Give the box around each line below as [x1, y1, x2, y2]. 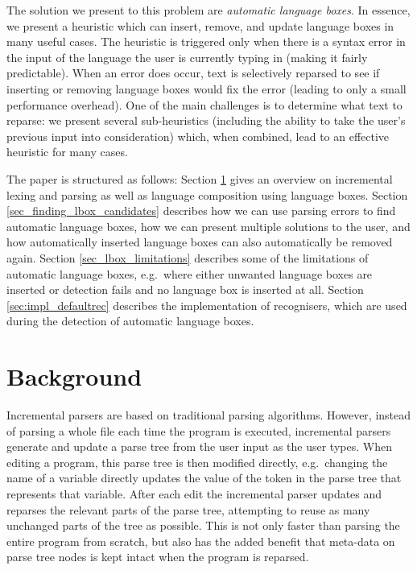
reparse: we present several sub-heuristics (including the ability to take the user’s [6, 112, 406, 129]
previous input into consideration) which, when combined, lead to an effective [6, 127, 390, 144]
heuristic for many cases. [6, 143, 128, 160]
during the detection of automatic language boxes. [6, 312, 254, 329]
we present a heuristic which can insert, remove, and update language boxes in [6, 17, 394, 34]
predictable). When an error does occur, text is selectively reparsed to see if [6, 64, 380, 81]
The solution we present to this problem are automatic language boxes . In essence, [6, 2, 411, 18]
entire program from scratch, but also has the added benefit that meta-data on [6, 532, 395, 549]
